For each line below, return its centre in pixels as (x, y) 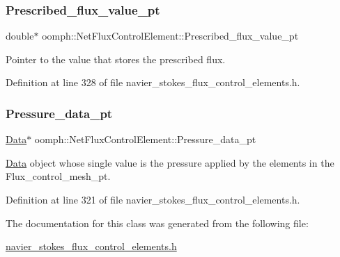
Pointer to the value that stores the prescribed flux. (116, 59)
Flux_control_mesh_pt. (58, 176)
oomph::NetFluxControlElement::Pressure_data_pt (145, 139)
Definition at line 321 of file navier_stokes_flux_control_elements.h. (153, 199)
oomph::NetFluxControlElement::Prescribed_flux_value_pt (170, 36)
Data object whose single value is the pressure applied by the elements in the (170, 162)
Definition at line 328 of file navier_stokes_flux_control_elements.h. (153, 82)
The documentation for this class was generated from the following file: (157, 223)
